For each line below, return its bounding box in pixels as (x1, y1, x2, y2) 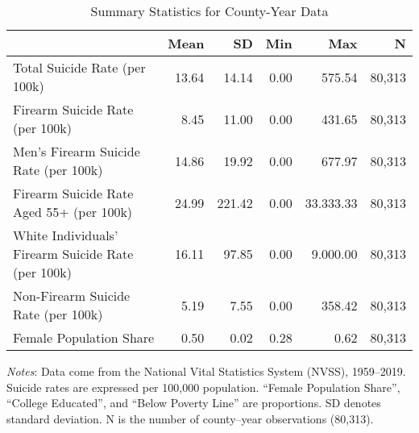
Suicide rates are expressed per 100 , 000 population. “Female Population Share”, (6, 378, 400, 395)
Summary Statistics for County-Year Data (90, 2, 329, 20)
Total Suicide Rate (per (13, 58, 146, 77)
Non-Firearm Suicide (13, 286, 131, 305)
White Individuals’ (13, 226, 118, 244)
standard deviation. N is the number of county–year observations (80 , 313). (6, 410, 374, 427)
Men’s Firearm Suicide (13, 142, 140, 160)
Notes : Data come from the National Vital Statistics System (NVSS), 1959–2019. (6, 363, 406, 379)
